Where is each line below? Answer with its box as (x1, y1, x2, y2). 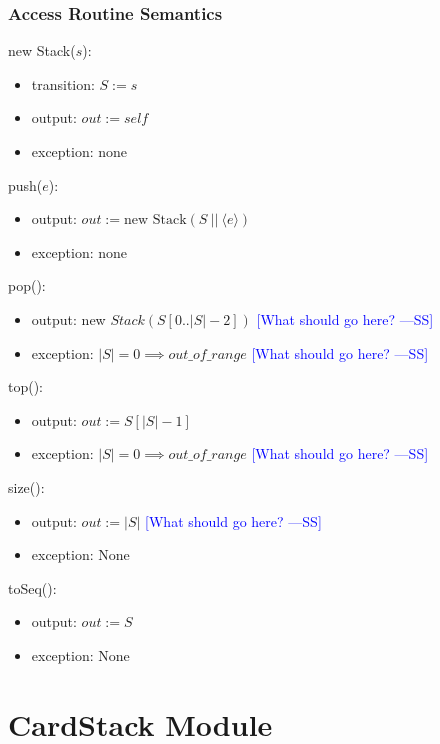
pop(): (8, 275, 46, 296)
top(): (8, 376, 44, 397)
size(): (8, 476, 45, 497)
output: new (31, 308, 106, 329)
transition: (31, 73, 95, 94)
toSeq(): (8, 577, 57, 598)
